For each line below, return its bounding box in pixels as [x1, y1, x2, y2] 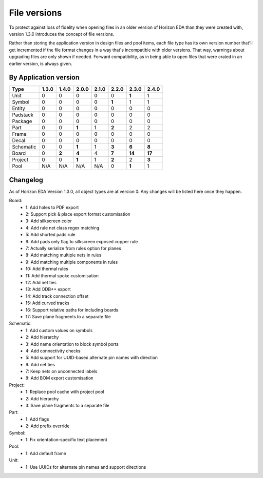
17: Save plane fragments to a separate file [25, 313, 111, 319]
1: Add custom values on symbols [25, 327, 93, 333]
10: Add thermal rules [25, 266, 68, 272]
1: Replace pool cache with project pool [25, 389, 105, 395]
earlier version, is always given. [9, 61, 73, 66]
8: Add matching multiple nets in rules [25, 252, 102, 258]
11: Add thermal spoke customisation [25, 272, 99, 278]
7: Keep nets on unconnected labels [25, 369, 97, 374]
